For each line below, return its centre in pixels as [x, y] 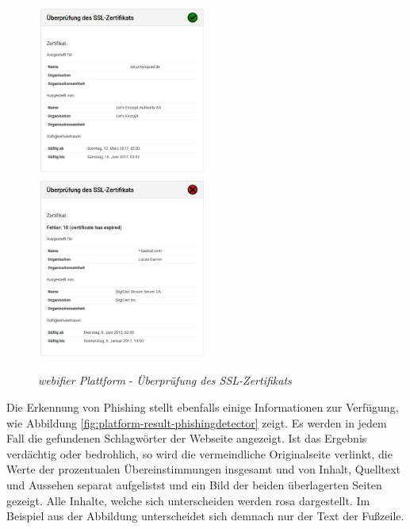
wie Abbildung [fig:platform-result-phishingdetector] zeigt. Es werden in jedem [197, 422]
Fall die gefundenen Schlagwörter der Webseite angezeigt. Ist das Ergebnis [187, 438]
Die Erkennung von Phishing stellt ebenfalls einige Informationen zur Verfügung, [203, 407]
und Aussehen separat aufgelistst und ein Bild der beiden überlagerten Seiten [194, 485]
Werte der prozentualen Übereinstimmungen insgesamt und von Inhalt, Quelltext [204, 469]
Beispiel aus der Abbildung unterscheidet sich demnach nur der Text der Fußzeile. [205, 516]
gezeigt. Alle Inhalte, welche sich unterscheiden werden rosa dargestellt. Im [188, 500]
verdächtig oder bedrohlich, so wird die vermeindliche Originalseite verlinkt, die [199, 453]
